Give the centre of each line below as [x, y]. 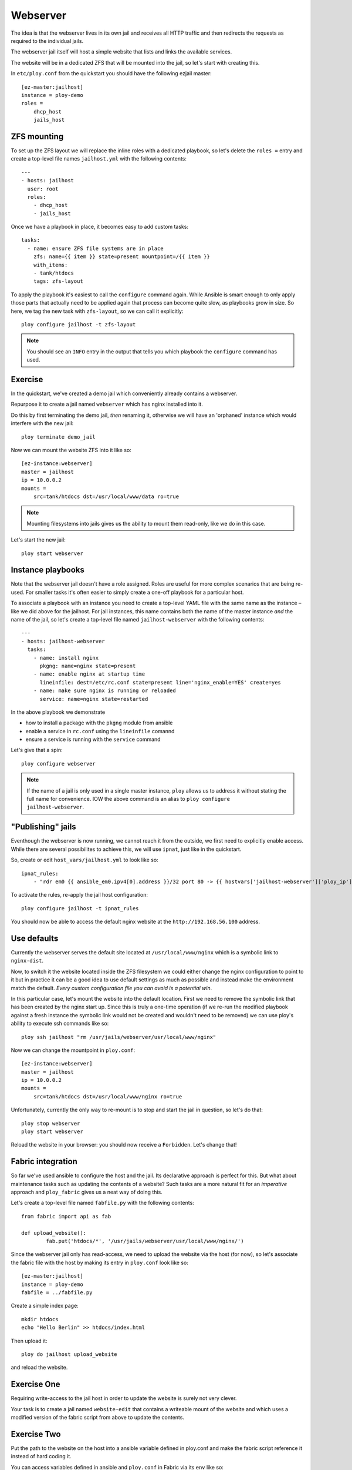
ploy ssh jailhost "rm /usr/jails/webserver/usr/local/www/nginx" [119, 1037]
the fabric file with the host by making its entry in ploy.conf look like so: [100, 1262]
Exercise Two [36, 1434]
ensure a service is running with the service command [93, 739]
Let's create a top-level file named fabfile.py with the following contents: [103, 1203]
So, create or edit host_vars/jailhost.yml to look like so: [84, 860]
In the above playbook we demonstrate [58, 712]
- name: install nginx [66, 658]
